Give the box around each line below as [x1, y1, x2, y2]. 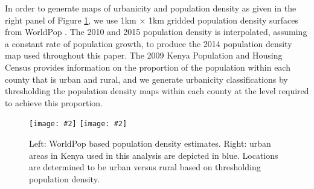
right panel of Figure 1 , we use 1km [5, 13, 136, 26]
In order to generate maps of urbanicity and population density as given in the [5, 2, 296, 14]
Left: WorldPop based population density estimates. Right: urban [29, 137, 271, 149]
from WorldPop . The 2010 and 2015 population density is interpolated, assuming [5, 25, 307, 38]
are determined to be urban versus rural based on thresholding [29, 161, 261, 173]
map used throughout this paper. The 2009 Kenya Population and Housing [5, 49, 283, 62]
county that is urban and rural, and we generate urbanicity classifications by [5, 72, 288, 85]
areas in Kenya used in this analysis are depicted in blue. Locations [29, 149, 278, 161]
